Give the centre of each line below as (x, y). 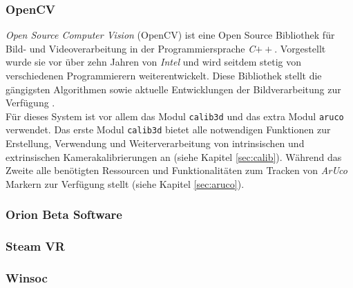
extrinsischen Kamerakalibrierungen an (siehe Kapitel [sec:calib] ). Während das (174, 156)
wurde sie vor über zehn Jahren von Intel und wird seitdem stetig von (153, 62)
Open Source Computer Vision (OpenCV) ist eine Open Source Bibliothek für (170, 35)
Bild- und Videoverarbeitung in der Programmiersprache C (131, 48)
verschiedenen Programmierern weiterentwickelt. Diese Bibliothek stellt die (164, 75)
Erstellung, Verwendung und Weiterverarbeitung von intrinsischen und (155, 143)
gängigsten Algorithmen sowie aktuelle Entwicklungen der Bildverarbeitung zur (173, 89)
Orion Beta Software (64, 214)
